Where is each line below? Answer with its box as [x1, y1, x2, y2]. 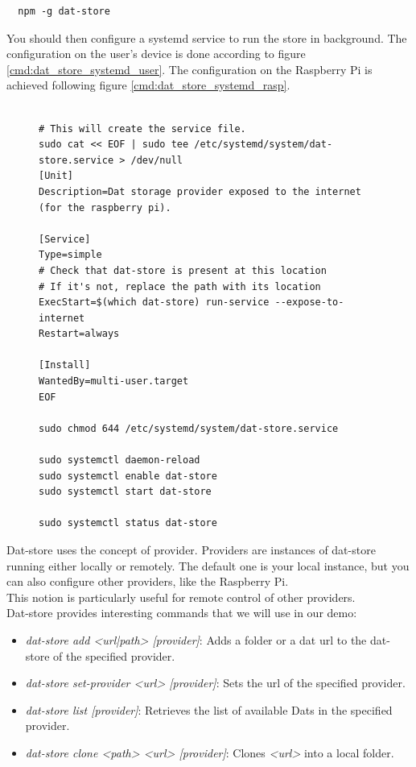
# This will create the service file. [39, 122, 246, 135]
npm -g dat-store [18, 6, 110, 17]
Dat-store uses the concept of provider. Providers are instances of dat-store [6, 541, 376, 558]
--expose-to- [274, 296, 344, 309]
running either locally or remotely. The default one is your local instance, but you [6, 557, 410, 574]
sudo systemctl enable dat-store [39, 470, 217, 482]
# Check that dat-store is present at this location [39, 264, 327, 276]
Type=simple [39, 249, 102, 261]
